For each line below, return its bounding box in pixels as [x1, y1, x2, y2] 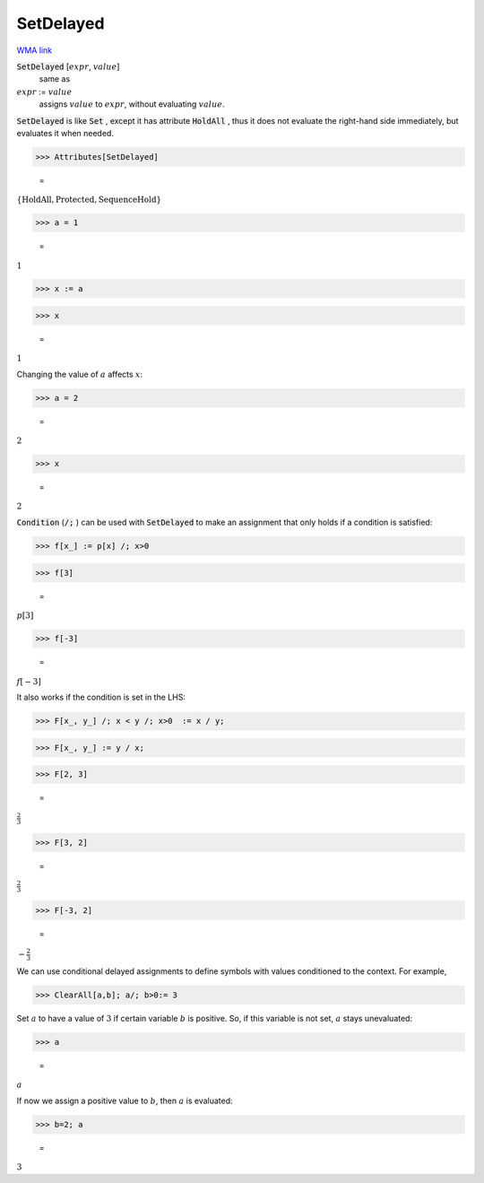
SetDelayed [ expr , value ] [16, 61, 120, 72]
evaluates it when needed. [16, 127, 114, 138]
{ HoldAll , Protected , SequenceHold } [16, 195, 162, 205]
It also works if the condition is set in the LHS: [16, 692, 186, 703]
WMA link [16, 45, 53, 56]
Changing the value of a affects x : [16, 369, 143, 379]
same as [39, 74, 71, 84]
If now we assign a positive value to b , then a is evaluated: [16, 1095, 233, 1106]
